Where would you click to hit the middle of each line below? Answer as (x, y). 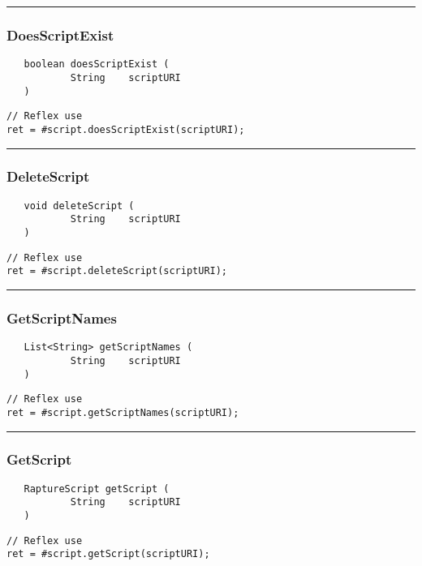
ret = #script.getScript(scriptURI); (108, 554)
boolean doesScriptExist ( (97, 64)
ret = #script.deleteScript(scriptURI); (117, 271)
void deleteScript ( (79, 206)
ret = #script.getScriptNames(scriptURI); (123, 412)
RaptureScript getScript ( (97, 489)
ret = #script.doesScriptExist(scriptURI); (126, 129)
